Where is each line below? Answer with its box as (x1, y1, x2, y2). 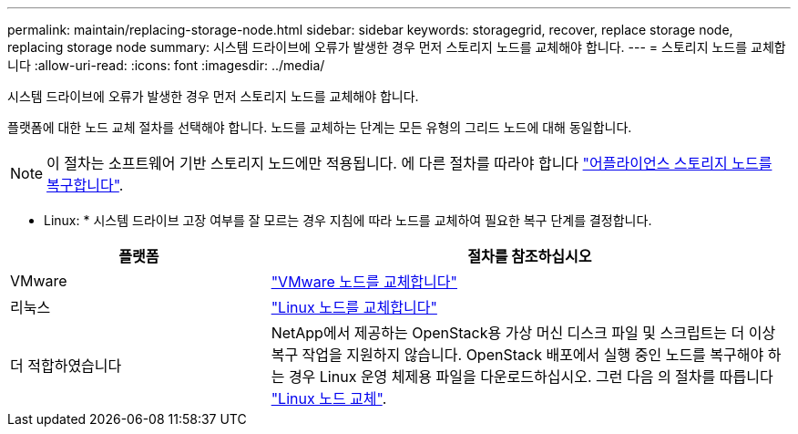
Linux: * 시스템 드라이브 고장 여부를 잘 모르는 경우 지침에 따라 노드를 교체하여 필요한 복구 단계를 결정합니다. (44, 212, 652, 228)
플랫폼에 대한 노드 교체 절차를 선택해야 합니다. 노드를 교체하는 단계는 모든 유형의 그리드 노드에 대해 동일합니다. (7, 119, 632, 135)
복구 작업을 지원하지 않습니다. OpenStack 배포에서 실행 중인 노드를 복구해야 (271, 346, 764, 364)
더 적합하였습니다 (10, 356, 122, 375)
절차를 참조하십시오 (467, 247, 592, 265)
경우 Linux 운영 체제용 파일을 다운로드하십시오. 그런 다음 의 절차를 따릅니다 (288, 367, 773, 386)
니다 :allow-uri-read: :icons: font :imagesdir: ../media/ (7, 57, 325, 73)
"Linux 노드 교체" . (271, 389, 387, 408)
